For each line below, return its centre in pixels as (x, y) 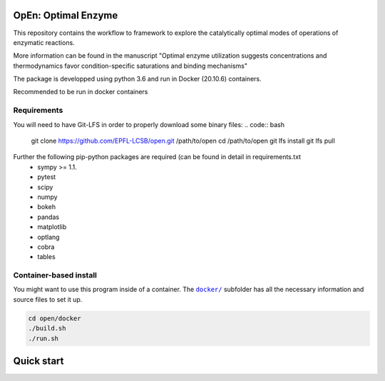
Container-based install (55, 275)
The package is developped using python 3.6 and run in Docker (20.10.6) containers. (137, 79)
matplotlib (52, 227)
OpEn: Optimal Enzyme (66, 15)
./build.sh (47, 329)
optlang (48, 237)
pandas (48, 217)
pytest (47, 177)
